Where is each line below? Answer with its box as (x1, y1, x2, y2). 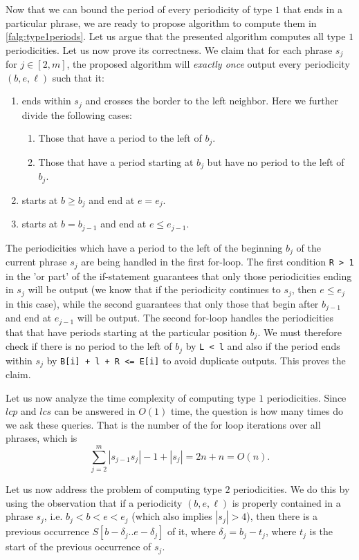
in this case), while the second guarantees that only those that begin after (6, 296, 319, 310)
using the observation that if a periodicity (6, 495, 183, 510)
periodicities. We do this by (233, 482, 350, 496)
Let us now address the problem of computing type (6, 482, 222, 496)
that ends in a (283, 2, 343, 16)
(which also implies (131, 509, 212, 523)
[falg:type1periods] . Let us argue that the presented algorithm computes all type (6, 29, 346, 44)
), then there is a (246, 509, 318, 523)
